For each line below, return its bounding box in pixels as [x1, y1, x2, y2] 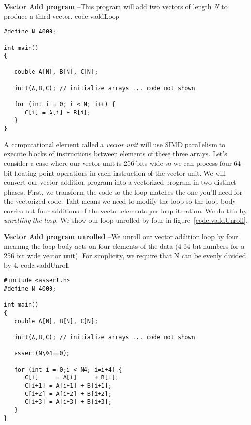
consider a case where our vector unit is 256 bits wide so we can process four [4, 158, 232, 168]
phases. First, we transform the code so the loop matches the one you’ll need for [4, 186, 243, 196]
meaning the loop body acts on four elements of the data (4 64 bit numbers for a [4, 241, 245, 251]
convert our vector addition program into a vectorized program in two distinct [4, 177, 236, 187]
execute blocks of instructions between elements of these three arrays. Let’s [4, 148, 227, 159]
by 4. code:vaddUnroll [4, 260, 69, 270]
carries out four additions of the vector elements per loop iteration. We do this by [4, 205, 247, 215]
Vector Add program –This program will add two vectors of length [4, 1, 212, 11]
